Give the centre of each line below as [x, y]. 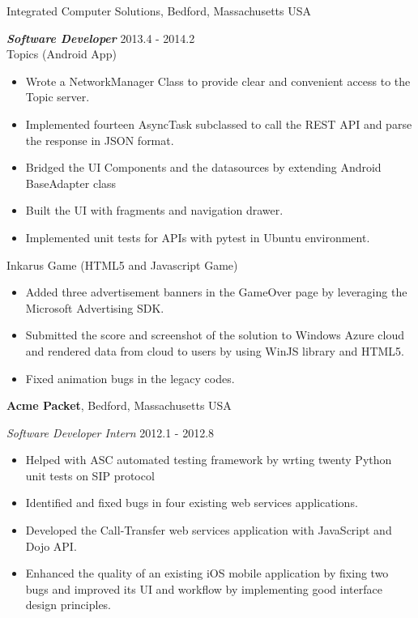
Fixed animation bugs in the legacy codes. [130, 378]
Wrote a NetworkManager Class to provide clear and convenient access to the [218, 81]
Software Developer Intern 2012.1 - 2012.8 [111, 432]
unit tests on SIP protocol [90, 475]
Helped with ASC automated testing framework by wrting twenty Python [209, 460]
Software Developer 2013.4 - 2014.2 [101, 38]
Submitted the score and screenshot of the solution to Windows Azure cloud [215, 335]
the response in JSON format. [100, 140]
